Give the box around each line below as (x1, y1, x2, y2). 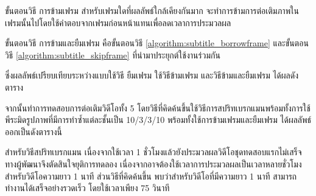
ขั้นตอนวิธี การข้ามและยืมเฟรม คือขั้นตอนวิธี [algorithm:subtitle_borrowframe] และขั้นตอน (5, 37, 309, 49)
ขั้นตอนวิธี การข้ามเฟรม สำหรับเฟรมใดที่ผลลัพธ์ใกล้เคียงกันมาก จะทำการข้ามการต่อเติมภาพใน (5, 4, 300, 16)
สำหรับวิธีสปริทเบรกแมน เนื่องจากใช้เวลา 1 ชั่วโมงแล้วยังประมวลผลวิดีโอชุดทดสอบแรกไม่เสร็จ (5, 145, 302, 158)
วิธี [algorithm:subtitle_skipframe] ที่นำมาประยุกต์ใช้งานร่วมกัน (5, 48, 220, 61)
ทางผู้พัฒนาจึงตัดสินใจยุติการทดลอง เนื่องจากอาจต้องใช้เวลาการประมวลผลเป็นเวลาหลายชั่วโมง (5, 157, 302, 170)
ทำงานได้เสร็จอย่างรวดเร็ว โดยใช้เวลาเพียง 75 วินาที (5, 181, 170, 194)
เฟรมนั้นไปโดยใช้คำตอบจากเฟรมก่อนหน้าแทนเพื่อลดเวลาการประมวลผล (5, 16, 231, 29)
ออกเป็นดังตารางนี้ (5, 125, 62, 138)
